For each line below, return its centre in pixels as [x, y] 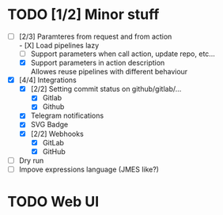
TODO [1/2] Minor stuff [83, 15]
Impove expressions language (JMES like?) [89, 169]
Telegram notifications [67, 115]
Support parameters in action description [98, 63]
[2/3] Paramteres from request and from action [95, 36]
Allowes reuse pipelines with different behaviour [109, 72]
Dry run [31, 160]
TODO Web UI [53, 202]
